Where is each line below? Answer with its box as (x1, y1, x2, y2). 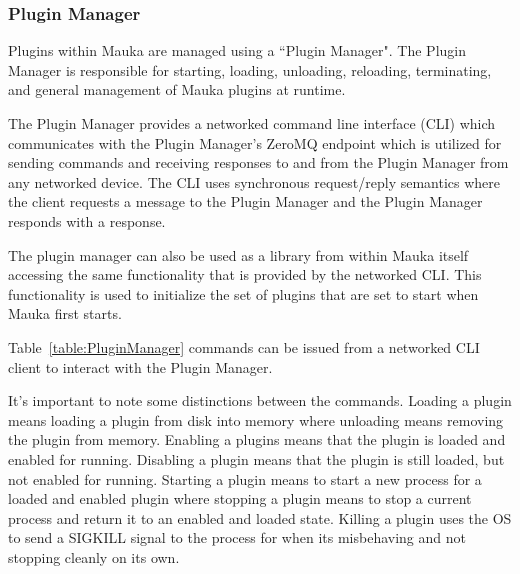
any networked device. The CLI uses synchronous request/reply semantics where (8, 171, 501, 192)
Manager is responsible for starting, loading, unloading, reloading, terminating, (8, 59, 492, 80)
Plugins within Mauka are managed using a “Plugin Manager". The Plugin (8, 40, 467, 61)
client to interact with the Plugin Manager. (8, 356, 273, 377)
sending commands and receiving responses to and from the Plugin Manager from (8, 152, 509, 173)
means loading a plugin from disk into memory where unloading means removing (8, 409, 504, 430)
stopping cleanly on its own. (8, 546, 180, 567)
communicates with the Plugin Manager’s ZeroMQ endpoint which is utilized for (8, 132, 502, 153)
